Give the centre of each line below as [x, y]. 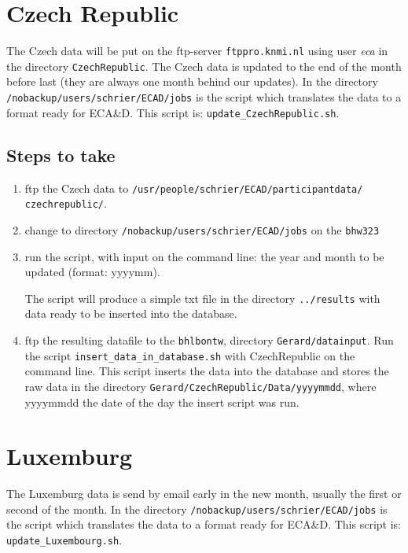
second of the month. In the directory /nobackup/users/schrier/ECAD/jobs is [197, 509]
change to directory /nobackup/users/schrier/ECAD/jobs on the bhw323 [202, 229]
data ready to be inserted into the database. [131, 313]
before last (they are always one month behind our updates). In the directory [192, 81]
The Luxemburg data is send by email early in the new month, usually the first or [204, 494]
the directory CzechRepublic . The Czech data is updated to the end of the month [204, 66]
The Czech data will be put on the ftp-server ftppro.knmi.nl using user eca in [197, 51]
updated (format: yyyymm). [92, 272]
